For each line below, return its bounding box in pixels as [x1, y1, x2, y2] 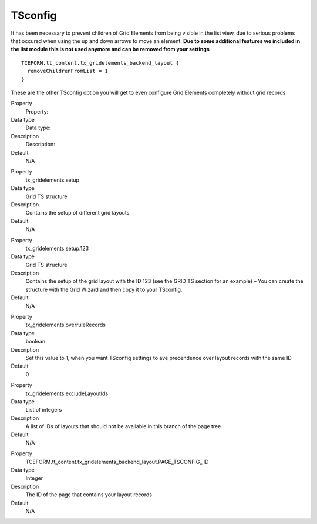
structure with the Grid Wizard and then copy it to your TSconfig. [25, 286, 183, 293]
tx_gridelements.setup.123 [25, 245, 89, 252]
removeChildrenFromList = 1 [27, 68, 109, 75]
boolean [25, 338, 46, 345]
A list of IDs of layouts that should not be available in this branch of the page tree [25, 423, 221, 430]
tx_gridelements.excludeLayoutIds [25, 390, 109, 397]
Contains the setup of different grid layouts [25, 209, 130, 216]
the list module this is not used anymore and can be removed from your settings [11, 46, 210, 53]
